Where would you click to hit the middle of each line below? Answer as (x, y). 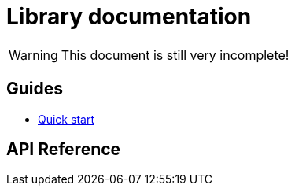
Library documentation (129, 17)
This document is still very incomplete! (175, 55)
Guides (35, 89)
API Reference (64, 150)
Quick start (66, 119)
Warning (33, 55)
